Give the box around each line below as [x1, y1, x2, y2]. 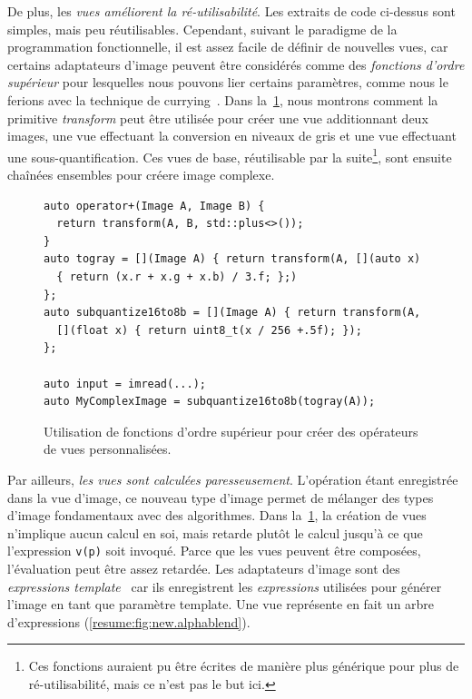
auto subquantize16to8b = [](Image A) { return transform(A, [44, 306, 421, 320]
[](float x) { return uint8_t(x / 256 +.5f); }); [56, 323, 362, 337]
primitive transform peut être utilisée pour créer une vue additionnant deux [7, 108, 428, 127]
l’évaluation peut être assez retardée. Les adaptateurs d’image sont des [7, 558, 400, 577]
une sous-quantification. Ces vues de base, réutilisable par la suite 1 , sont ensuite [7, 144, 452, 166]
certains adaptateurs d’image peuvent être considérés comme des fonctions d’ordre [7, 54, 465, 74]
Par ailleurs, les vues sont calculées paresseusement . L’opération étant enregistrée [7, 469, 458, 488]
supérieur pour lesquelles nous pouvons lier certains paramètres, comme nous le [7, 73, 448, 92]
